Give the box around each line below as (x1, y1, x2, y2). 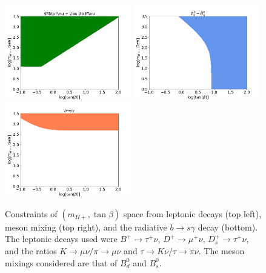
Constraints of (5, 207, 58, 220)
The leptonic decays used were (5, 232, 118, 245)
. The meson (198, 244, 245, 257)
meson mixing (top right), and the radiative (5, 220, 167, 233)
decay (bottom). (198, 220, 258, 233)
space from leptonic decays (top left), (123, 207, 262, 220)
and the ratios (5, 244, 57, 257)
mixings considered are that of (5, 256, 118, 269)
